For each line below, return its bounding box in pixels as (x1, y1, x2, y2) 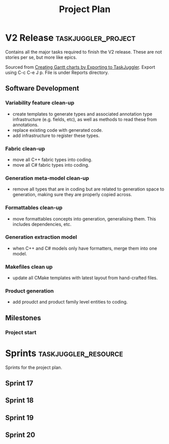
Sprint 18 (5, 396, 34, 405)
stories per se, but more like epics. (5, 54, 77, 60)
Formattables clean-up (5, 204, 63, 211)
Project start (5, 328, 37, 336)
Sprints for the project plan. (5, 364, 62, 371)
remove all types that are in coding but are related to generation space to (12, 186, 164, 192)
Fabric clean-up (5, 145, 45, 152)
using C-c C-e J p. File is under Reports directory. (5, 69, 109, 76)
